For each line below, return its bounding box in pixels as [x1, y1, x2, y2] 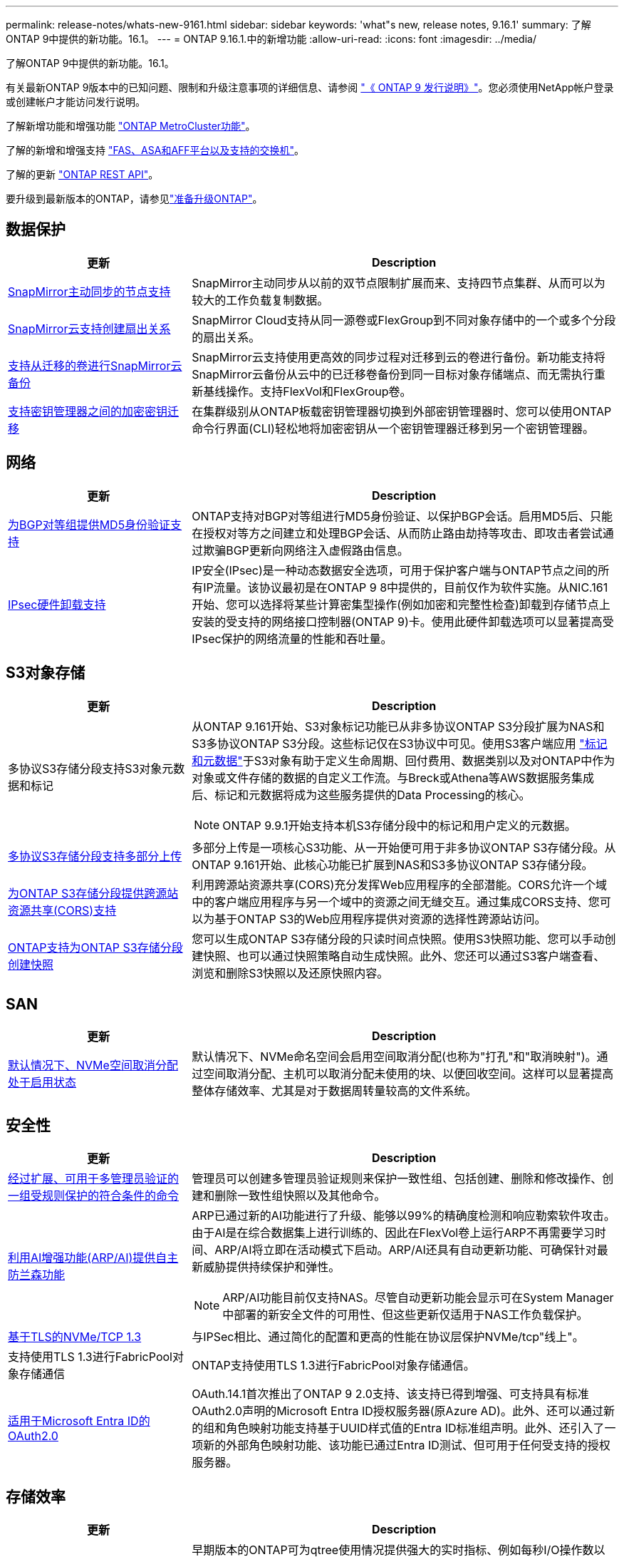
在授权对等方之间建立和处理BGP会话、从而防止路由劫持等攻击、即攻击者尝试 [192, 525, 603, 540]
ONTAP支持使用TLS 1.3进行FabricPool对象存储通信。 [192, 1358, 475, 1373]
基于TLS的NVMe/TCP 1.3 [8, 1330, 142, 1345]
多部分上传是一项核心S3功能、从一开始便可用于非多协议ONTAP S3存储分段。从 [192, 840, 616, 855]
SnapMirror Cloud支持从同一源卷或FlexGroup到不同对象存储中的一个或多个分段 [192, 312, 616, 327]
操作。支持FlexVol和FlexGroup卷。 [226, 384, 412, 399]
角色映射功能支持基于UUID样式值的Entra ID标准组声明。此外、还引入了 [226, 1421, 605, 1436]
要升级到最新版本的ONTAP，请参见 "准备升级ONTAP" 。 [6, 192, 263, 205]
